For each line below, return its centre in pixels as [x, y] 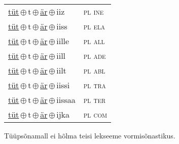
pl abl [94, 70]
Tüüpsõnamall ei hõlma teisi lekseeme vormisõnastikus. [90, 135]
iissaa [66, 100]
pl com [95, 114]
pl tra [95, 85]
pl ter [94, 100]
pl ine [94, 11]
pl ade [95, 56]
